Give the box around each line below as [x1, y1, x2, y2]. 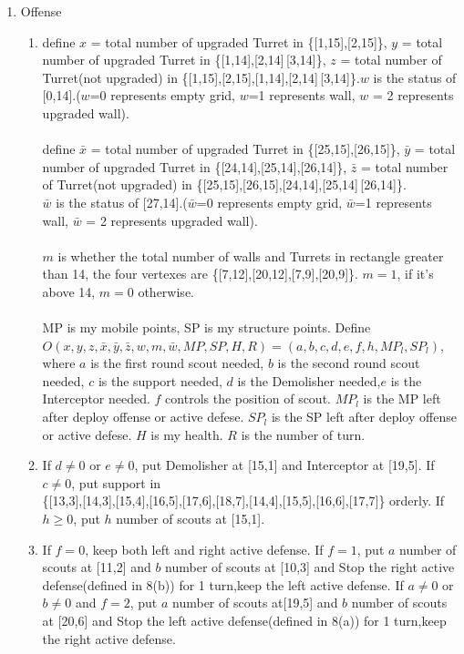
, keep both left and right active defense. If [85, 539, 324, 558]
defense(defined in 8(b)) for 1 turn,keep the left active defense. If [42, 575, 404, 594]
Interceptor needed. [42, 389, 150, 408]
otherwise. [138, 281, 194, 301]
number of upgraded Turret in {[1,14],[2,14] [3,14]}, [42, 50, 326, 69]
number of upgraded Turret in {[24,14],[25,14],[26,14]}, [42, 157, 347, 176]
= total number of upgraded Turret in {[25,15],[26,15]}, [90, 139, 400, 158]
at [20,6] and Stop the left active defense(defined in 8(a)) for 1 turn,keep [42, 611, 447, 629]
